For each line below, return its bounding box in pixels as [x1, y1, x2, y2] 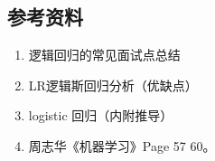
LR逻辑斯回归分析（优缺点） [28, 75, 198, 94]
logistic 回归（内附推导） [28, 106, 173, 125]
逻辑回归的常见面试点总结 [28, 45, 181, 64]
